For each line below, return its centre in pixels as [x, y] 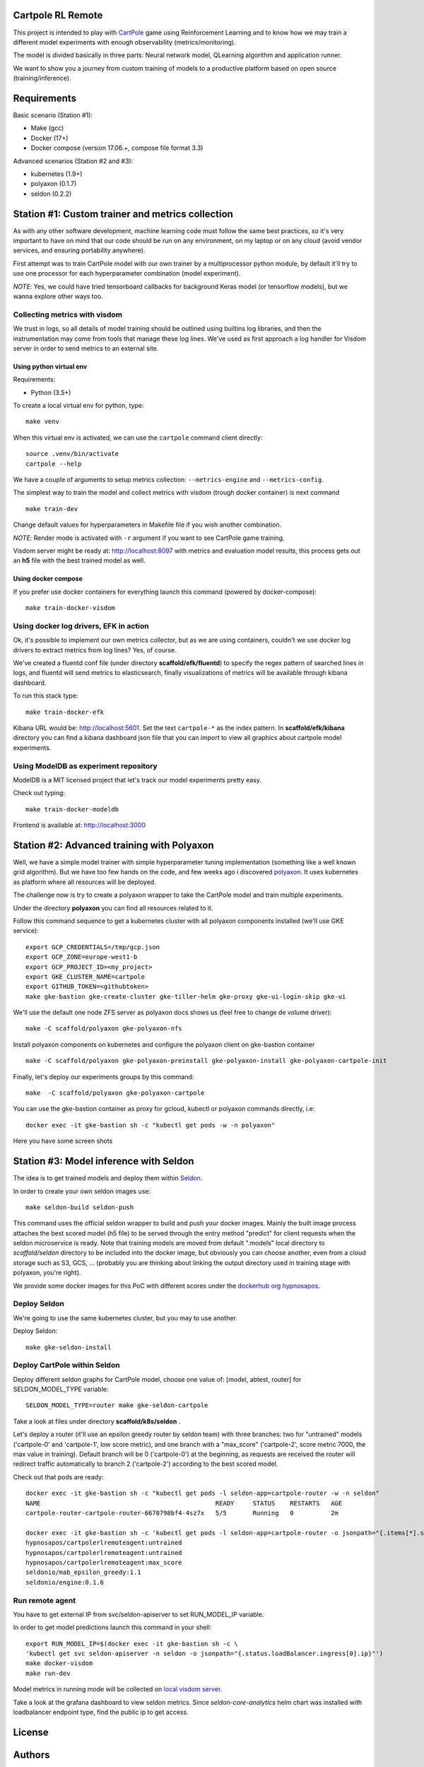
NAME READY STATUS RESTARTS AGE [184, 1503]
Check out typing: [39, 793]
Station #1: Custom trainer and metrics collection [123, 214]
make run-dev [48, 1673]
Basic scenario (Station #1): [53, 115]
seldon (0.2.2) [51, 194]
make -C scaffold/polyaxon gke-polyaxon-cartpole [115, 1093]
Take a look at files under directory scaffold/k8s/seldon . [97, 1421]
